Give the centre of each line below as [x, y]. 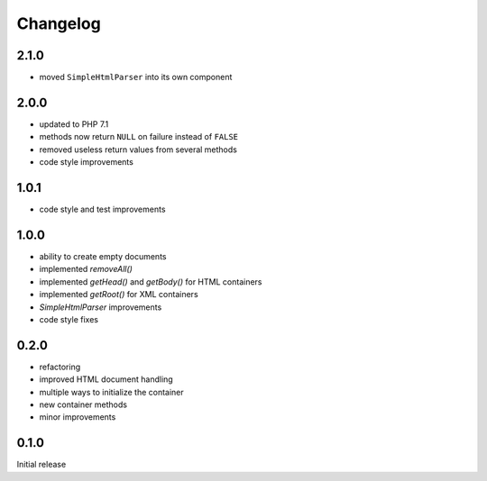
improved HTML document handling [106, 379]
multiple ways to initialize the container [111, 392]
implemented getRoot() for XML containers [119, 295]
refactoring [60, 367]
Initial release [41, 465]
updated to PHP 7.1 [74, 124]
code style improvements [87, 162]
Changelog [59, 23]
